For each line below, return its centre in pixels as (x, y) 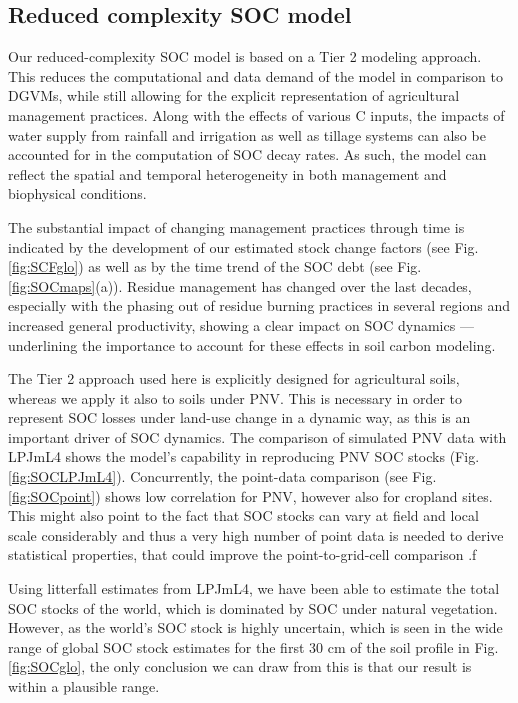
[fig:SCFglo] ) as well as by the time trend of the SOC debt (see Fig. (215, 266)
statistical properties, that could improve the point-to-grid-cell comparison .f (242, 554)
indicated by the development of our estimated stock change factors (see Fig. (243, 246)
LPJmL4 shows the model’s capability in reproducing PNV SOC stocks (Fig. (244, 456)
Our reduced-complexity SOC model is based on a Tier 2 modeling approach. (245, 56)
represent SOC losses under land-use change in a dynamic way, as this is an (239, 417)
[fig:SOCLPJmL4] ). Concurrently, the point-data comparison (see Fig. (222, 476)
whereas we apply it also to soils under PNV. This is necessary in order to (235, 397)
